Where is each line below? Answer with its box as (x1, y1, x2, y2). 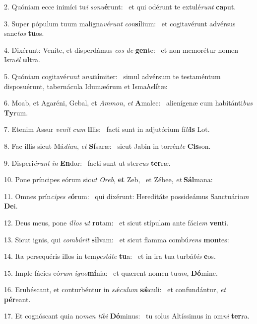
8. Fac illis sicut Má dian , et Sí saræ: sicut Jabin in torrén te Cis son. (4, 140, 211, 151)
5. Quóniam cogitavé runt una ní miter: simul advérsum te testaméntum (4, 71, 221, 81)
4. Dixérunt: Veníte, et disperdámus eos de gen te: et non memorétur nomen (4, 44, 239, 55)
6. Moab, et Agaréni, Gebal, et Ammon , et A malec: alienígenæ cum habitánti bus (4, 98, 253, 108)
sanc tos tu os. (4, 28, 44, 38)
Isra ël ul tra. (4, 54, 41, 65)
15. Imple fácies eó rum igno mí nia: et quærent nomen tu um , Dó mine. (4, 267, 218, 278)
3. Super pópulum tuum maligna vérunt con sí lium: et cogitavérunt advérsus (4, 18, 236, 28)
